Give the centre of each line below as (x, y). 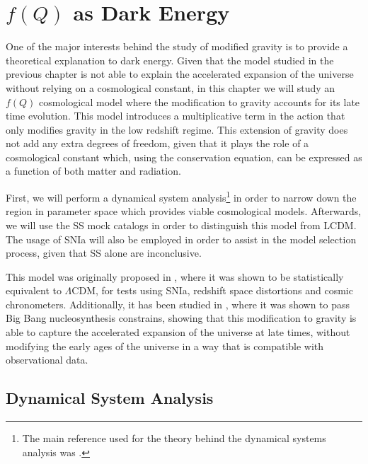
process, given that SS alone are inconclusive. (104, 253)
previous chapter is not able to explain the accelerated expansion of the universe (180, 74)
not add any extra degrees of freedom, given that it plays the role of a (157, 143)
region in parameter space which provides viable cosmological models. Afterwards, (184, 211)
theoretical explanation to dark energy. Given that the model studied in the (170, 60)
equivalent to (34, 290)
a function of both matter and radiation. (93, 171)
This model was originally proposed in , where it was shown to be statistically (175, 276)
